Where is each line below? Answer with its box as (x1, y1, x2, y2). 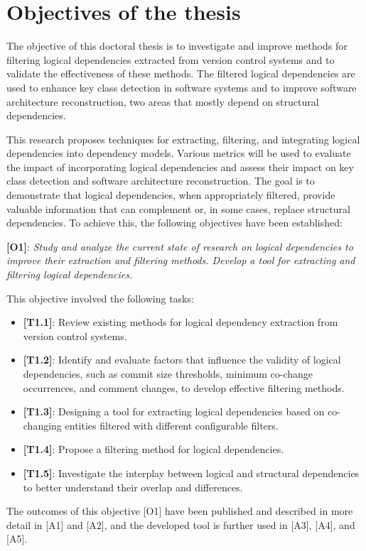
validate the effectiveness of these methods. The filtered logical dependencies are (6, 66, 355, 81)
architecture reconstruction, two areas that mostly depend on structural (6, 94, 319, 109)
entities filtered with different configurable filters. (65, 418, 279, 432)
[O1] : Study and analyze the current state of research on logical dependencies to (6, 239, 353, 253)
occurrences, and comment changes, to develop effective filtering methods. (23, 380, 345, 395)
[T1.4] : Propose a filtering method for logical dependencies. (23, 442, 284, 457)
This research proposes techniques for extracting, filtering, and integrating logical (6, 131, 360, 146)
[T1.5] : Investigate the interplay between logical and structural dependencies (23, 465, 360, 480)
